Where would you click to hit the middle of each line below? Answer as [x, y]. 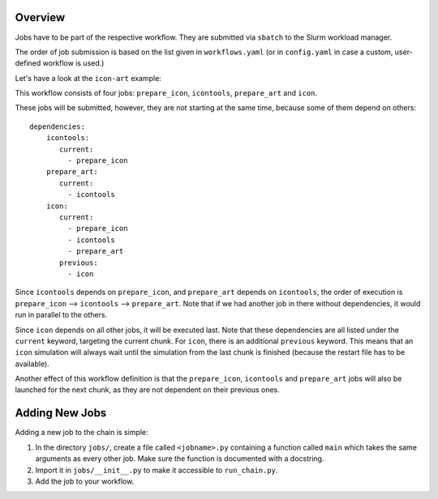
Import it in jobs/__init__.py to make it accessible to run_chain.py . [157, 470]
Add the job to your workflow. [85, 481]
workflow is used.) [73, 63]
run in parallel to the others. [61, 315]
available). [32, 364]
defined [28, 63]
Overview [40, 17]
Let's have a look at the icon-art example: [88, 78]
